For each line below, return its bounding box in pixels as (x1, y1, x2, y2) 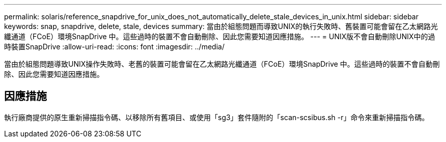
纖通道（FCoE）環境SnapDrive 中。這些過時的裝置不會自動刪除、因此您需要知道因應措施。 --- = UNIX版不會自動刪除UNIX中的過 (4, 32, 435, 41)
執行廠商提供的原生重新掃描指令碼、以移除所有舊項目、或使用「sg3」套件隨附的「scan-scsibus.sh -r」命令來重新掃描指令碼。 (4, 112, 429, 122)
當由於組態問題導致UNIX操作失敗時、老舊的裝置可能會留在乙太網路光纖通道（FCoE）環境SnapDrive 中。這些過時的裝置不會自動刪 (4, 60, 440, 68)
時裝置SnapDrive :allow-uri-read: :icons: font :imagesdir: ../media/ (4, 42, 225, 51)
